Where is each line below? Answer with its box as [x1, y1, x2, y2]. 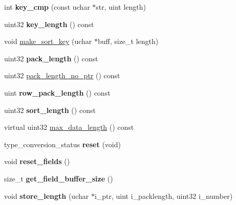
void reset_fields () [4, 156, 70, 167]
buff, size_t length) [97, 36, 159, 47]
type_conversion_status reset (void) [4, 139, 121, 149]
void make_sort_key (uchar [4, 36, 92, 47]
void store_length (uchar [4, 190, 89, 201]
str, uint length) [96, 2, 146, 12]
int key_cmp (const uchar [4, 2, 90, 12]
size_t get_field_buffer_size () [4, 173, 113, 184]
